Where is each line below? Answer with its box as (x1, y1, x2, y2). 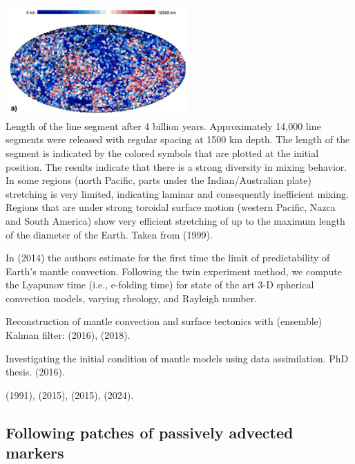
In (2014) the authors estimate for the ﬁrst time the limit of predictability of (6, 250, 330, 265)
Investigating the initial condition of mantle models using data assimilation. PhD (6, 351, 349, 365)
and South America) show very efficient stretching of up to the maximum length (6, 213, 345, 228)
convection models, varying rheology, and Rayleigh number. (6, 290, 258, 305)
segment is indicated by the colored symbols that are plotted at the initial (6, 145, 319, 160)
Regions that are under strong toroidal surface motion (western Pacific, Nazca (6, 200, 336, 214)
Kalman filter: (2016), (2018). (6, 328, 131, 342)
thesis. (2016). (6, 364, 65, 379)
